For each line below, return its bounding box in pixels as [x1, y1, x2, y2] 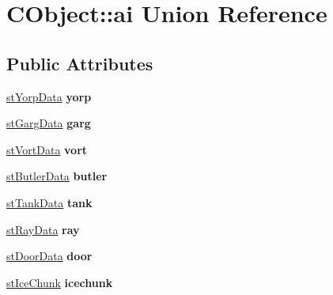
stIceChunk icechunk [6, 274, 113, 290]
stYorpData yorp [6, 88, 92, 104]
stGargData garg [6, 115, 91, 131]
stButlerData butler [6, 168, 108, 184]
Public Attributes [6, 51, 153, 75]
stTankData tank [6, 194, 93, 210]
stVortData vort [6, 141, 88, 157]
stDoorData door [6, 248, 93, 264]
